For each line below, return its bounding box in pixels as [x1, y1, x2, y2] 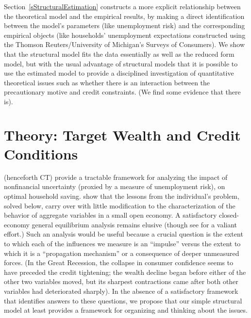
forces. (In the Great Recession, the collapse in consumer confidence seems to [4, 257, 234, 268]
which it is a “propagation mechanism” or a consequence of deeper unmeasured [4, 248, 239, 258]
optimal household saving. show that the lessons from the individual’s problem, [4, 191, 239, 201]
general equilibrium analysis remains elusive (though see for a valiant [32, 219, 237, 229]
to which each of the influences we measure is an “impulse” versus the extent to [4, 238, 241, 248]
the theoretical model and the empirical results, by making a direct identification [4, 11, 245, 21]
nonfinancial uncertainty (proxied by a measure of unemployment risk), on [4, 181, 225, 191]
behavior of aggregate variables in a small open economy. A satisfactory [4, 210, 217, 220]
